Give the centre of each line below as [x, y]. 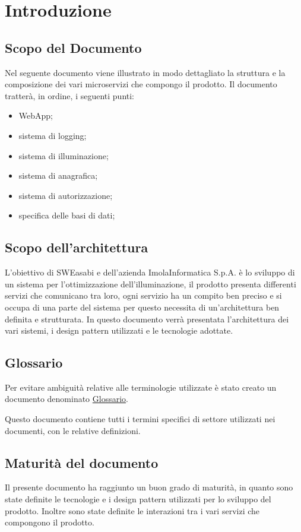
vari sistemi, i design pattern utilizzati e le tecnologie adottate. [119, 330]
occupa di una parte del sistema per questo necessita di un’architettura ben [142, 307]
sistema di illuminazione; [64, 155]
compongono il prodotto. [50, 522]
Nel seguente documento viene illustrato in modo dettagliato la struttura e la [145, 72]
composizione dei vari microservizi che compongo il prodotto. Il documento [141, 84]
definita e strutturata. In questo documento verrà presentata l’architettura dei [147, 319]
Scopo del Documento [73, 47]
